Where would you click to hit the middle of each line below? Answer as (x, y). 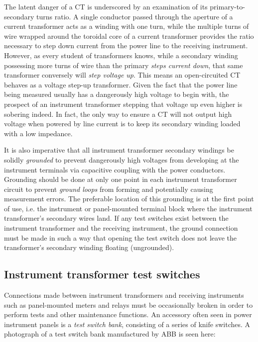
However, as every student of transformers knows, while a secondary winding (121, 55)
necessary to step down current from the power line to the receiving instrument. (126, 45)
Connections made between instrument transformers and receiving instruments (124, 295)
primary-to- (227, 6)
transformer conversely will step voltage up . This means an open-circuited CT (122, 75)
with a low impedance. (38, 133)
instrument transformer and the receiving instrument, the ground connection (121, 228)
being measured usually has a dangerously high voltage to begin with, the (117, 94)
